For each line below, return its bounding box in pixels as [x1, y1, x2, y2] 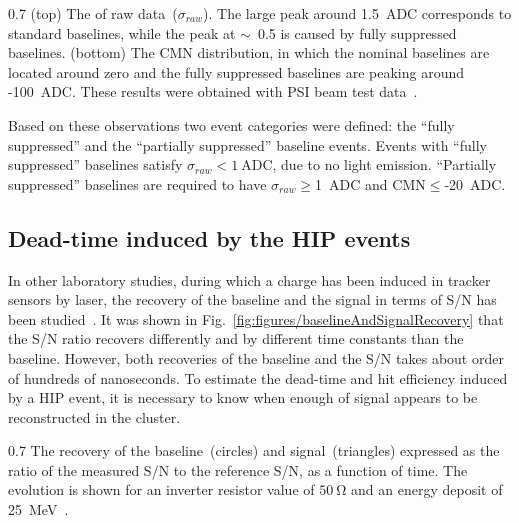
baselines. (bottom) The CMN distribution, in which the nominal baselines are [8, 42, 490, 63]
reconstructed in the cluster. [8, 406, 181, 427]
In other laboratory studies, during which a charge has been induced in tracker [8, 269, 491, 290]
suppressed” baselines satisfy [8, 154, 183, 175]
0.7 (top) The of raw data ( [8, 3, 178, 23]
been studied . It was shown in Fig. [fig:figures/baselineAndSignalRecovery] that [8, 308, 504, 329]
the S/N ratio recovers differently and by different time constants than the [8, 328, 464, 349]
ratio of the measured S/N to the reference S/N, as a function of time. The [8, 459, 468, 480]
